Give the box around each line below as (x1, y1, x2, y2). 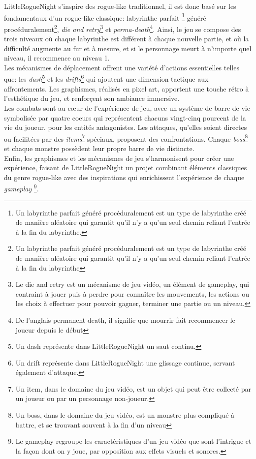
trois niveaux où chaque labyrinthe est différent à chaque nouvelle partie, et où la (4, 33, 249, 44)
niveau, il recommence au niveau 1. (4, 53, 110, 63)
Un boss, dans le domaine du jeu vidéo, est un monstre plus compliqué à (15, 410, 235, 420)
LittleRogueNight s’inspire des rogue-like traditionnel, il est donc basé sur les (4, 1, 236, 11)
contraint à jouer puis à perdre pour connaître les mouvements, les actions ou (15, 288, 250, 299)
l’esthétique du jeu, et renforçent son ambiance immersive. (4, 93, 180, 103)
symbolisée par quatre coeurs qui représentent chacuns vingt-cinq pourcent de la (4, 112, 246, 122)
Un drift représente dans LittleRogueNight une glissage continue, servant (15, 357, 235, 367)
